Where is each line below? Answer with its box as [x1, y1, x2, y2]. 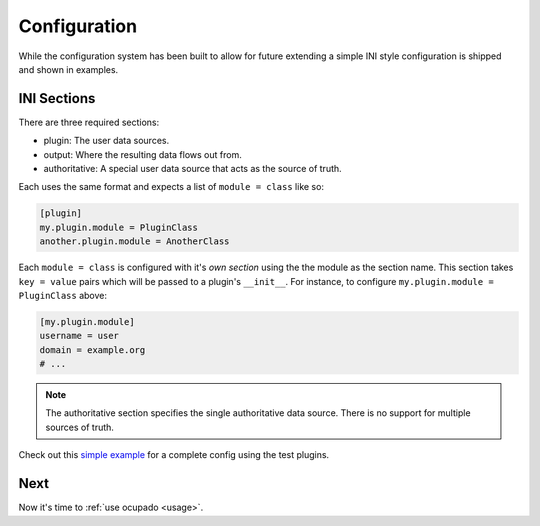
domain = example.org [39, 344, 146, 355]
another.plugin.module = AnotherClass [39, 236, 230, 247]
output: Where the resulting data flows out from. [43, 148, 242, 160]
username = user [39, 330, 120, 342]
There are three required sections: [18, 116, 160, 128]
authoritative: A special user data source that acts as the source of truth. [43, 163, 342, 175]
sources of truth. [45, 421, 115, 433]
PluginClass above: [18, 289, 108, 301]
